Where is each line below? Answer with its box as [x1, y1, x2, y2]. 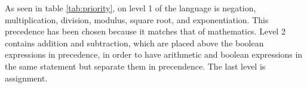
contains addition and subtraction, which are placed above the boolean [5, 36, 264, 49]
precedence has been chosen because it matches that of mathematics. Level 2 [5, 25, 285, 37]
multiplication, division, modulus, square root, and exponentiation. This [5, 13, 269, 26]
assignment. [5, 71, 48, 84]
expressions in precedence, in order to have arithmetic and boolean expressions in [5, 48, 303, 61]
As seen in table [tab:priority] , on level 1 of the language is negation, [5, 2, 256, 14]
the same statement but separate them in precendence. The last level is [5, 59, 266, 72]
